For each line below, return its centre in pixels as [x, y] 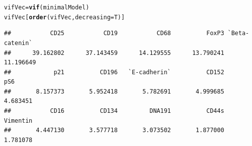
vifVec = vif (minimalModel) [47, 7]
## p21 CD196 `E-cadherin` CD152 [114, 72]
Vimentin [18, 121]
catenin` [18, 43]
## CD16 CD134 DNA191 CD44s [114, 111]
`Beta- [238, 33]
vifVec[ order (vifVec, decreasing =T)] [64, 17]
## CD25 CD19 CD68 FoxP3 [114, 33]
